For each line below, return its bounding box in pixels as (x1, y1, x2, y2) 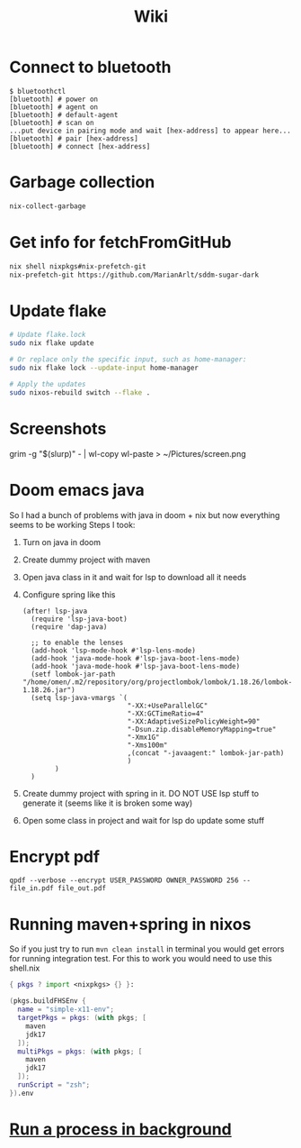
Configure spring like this (22, 588, 116, 600)
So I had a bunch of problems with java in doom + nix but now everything (9, 509, 280, 520)
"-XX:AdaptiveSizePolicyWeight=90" (127, 716, 261, 726)
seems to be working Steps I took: (9, 519, 136, 530)
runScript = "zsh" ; (17, 1080, 91, 1089)
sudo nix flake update (9, 339, 94, 348)
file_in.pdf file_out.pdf (9, 884, 106, 893)
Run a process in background (9, 1119, 232, 1139)
